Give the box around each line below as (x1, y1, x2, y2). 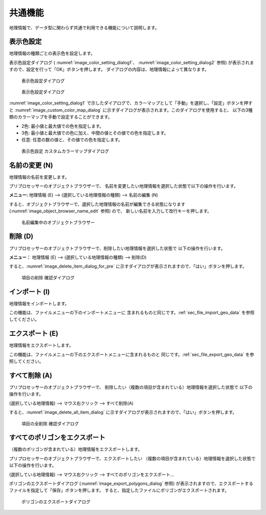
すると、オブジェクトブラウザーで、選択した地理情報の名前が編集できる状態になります (9, 201, 186, 207)
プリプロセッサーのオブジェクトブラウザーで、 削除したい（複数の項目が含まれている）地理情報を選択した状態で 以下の (9, 384, 253, 390)
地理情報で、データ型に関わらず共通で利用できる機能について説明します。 (9, 25, 160, 31)
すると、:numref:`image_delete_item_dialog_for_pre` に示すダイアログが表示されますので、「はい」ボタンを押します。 (9, 263, 247, 269)
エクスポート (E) (9, 329, 59, 338)
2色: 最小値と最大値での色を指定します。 (21, 123, 104, 129)
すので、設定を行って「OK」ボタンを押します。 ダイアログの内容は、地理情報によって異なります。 (9, 67, 209, 73)
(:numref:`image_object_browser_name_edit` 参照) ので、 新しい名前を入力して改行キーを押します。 (9, 208, 212, 214)
